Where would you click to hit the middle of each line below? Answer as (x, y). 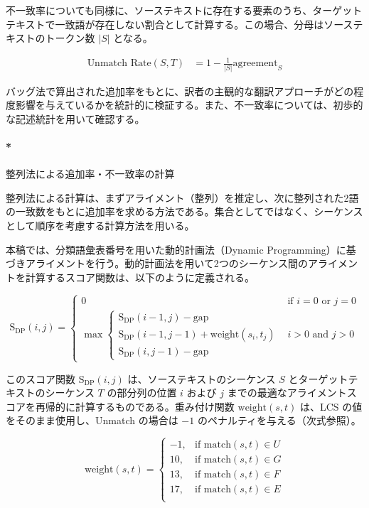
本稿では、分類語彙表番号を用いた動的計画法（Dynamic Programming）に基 (181, 249)
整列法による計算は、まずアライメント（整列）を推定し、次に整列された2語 (182, 197)
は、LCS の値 (331, 406)
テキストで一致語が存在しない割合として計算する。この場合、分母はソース (180, 24)
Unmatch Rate (119, 64)
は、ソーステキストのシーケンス (202, 378)
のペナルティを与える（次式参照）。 (279, 420)
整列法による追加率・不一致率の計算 (90, 174)
